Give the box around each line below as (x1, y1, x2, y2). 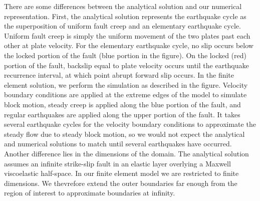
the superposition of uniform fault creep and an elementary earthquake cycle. (4, 21, 241, 31)
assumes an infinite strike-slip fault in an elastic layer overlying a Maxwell (4, 158, 231, 168)
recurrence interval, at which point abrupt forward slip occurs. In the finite (4, 70, 234, 80)
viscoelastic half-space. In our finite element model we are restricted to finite (4, 168, 239, 178)
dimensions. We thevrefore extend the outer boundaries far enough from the (4, 177, 237, 188)
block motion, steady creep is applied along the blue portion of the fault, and (4, 99, 241, 109)
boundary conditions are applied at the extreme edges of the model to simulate (4, 89, 247, 100)
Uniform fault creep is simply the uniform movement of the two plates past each (4, 30, 250, 41)
